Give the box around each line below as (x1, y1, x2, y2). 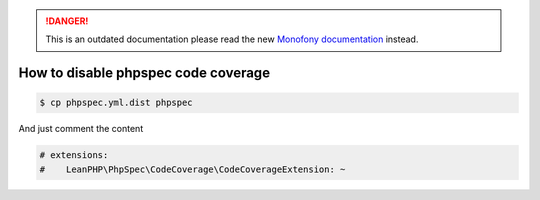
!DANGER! (45, 15, 89, 27)
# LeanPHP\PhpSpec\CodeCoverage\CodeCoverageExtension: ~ (39, 163, 346, 175)
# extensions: (39, 150, 109, 161)
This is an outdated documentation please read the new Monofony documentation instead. (45, 33, 419, 45)
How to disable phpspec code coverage (18, 65, 270, 82)
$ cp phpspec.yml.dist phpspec (39, 97, 194, 109)
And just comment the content (18, 123, 144, 135)
